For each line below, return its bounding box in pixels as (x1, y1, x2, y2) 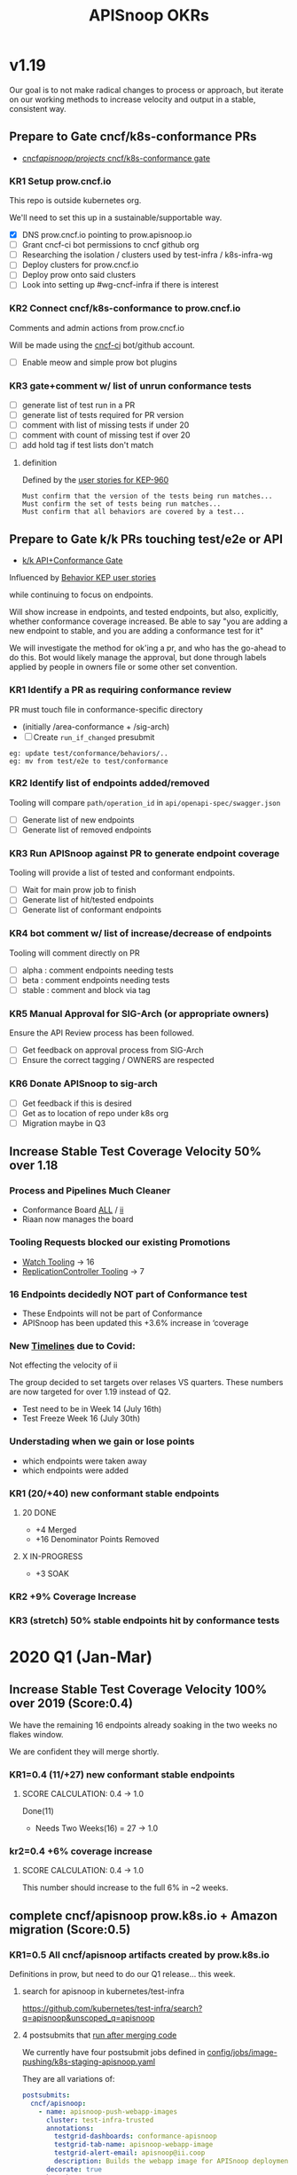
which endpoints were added (21, 1465, 129, 1476)
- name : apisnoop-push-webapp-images (38, 2107, 178, 2116)
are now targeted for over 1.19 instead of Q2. (9, 1386, 171, 1398)
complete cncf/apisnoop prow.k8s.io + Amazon (9, 1908, 277, 1923)
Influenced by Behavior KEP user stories (9, 572, 157, 583)
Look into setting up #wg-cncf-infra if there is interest (21, 280, 219, 290)
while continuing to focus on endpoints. (9, 589, 153, 600)
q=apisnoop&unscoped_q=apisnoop (21, 2013, 155, 2023)
